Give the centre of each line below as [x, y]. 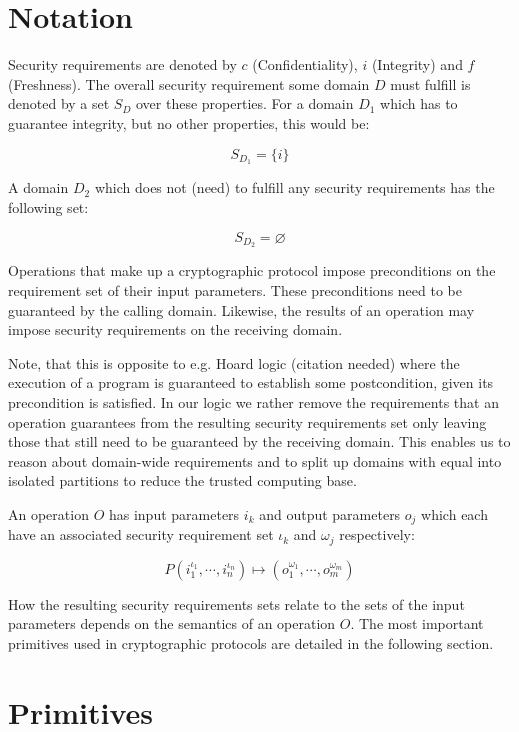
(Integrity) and [417, 64]
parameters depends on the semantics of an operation [172, 623]
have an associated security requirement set [141, 534]
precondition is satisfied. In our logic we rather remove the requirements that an [253, 401]
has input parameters [174, 513]
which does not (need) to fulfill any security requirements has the [294, 187]
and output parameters [330, 513]
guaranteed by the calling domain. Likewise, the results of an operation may [241, 309]
